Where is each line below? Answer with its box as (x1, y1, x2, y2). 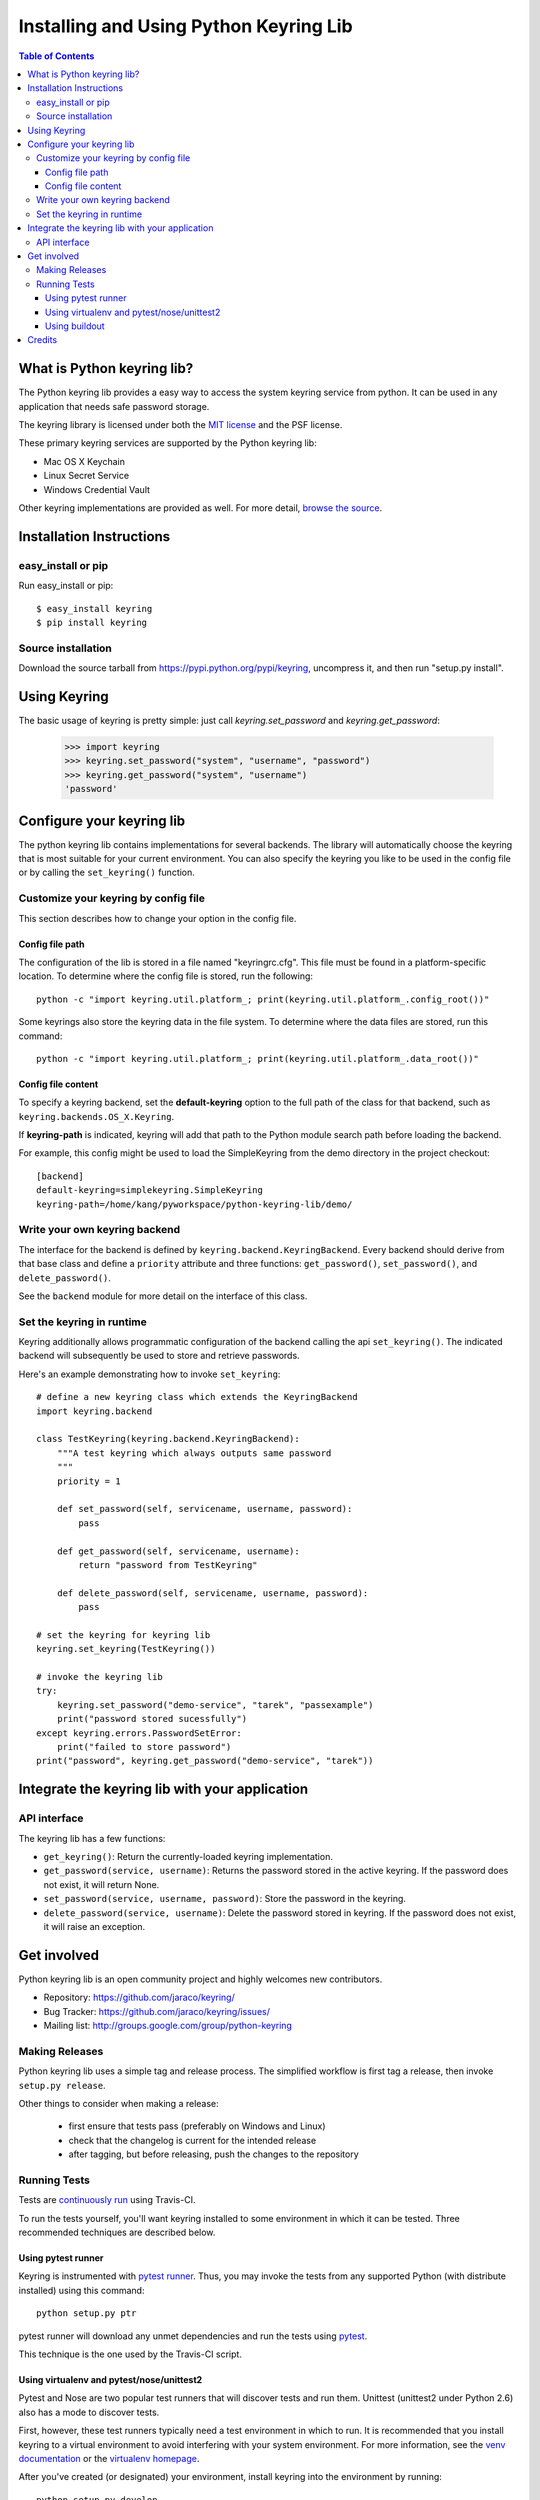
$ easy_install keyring (36, 603, 153, 614)
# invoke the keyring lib (36, 1671, 164, 1683)
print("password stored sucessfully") (56, 1713, 248, 1725)
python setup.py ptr (36, 2308, 137, 2319)
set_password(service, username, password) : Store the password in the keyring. (43, 1893, 407, 1905)
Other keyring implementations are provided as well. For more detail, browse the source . (18, 502, 383, 514)
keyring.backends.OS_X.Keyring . (18, 1110, 175, 1122)
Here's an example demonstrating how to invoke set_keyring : (18, 1368, 281, 1380)
